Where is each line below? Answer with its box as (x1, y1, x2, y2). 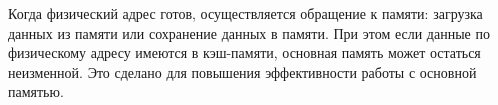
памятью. (8, 81, 64, 102)
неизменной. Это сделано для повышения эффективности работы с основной (8, 61, 477, 82)
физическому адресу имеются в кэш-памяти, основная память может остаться (8, 42, 481, 63)
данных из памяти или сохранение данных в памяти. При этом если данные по (8, 22, 490, 43)
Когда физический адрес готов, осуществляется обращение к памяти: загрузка (8, 3, 483, 23)
